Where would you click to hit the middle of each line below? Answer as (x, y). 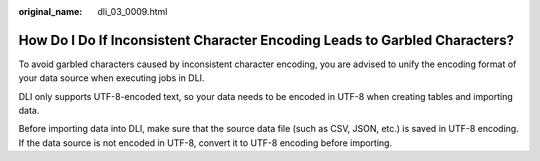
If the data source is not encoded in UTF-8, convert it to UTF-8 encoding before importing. (205, 142)
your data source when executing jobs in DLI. (111, 78)
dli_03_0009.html (132, 11)
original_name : (50, 11)
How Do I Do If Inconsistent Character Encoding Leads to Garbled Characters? (266, 40)
